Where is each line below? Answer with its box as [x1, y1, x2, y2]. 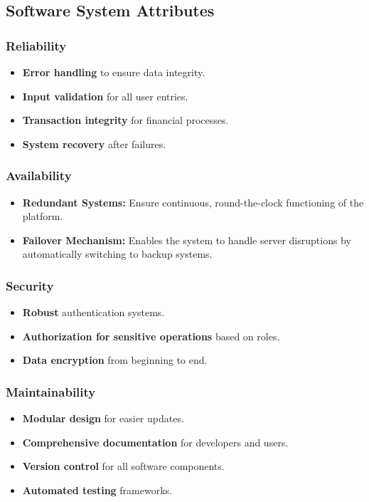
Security [6, 276, 54, 294]
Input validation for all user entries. [22, 88, 188, 103]
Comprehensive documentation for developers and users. [22, 434, 289, 449]
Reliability [6, 36, 67, 54]
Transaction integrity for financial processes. [22, 113, 229, 127]
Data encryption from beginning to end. [22, 352, 208, 367]
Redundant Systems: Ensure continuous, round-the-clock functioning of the [22, 194, 364, 209]
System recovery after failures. [22, 136, 166, 151]
